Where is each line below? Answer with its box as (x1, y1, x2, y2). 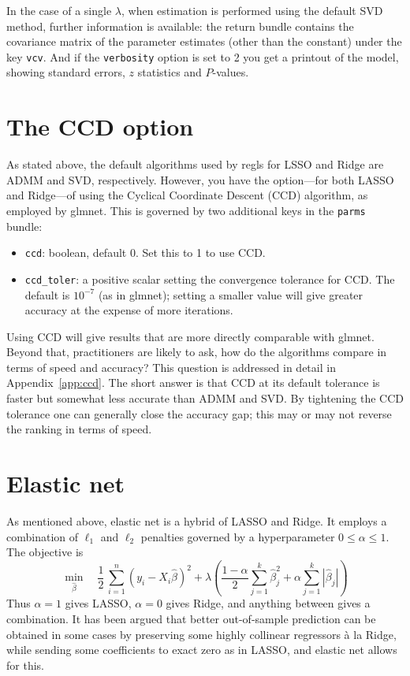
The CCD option (6, 110, 194, 143)
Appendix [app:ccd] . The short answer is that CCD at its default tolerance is (6, 374, 380, 391)
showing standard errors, (6, 64, 125, 80)
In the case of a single (6, 2, 112, 18)
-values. (212, 64, 249, 80)
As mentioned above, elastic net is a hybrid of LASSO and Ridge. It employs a (6, 512, 387, 529)
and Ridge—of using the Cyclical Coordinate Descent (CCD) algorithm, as (6, 187, 368, 203)
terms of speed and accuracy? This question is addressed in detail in (6, 358, 336, 375)
